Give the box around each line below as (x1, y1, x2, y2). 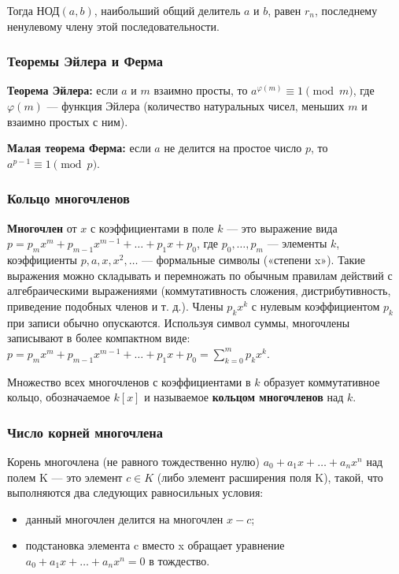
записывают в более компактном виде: (7, 330, 190, 346)
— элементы (267, 235, 327, 252)
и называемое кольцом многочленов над (144, 389, 344, 405)
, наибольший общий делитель (94, 2, 241, 18)
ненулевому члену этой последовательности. (7, 17, 220, 34)
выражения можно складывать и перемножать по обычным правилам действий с (7, 266, 393, 283)
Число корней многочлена (7, 422, 163, 442)
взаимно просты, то (153, 82, 248, 99)
